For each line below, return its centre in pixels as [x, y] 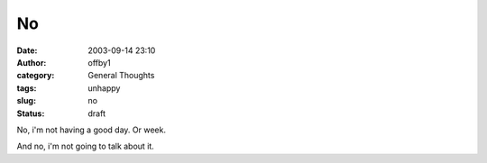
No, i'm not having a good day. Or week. [92, 130]
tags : [27, 88]
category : [36, 76]
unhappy [104, 88]
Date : [27, 50]
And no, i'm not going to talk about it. [86, 146]
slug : [26, 101]
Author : [32, 62]
